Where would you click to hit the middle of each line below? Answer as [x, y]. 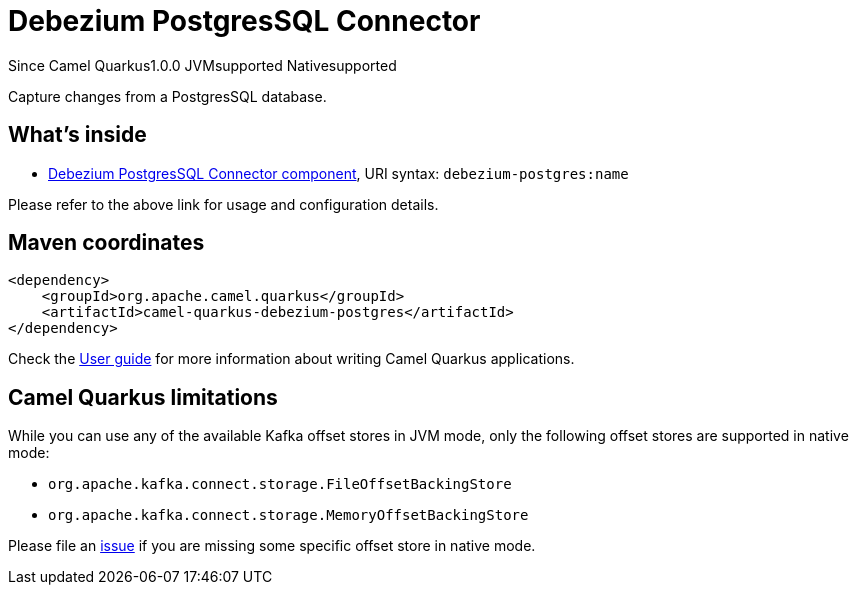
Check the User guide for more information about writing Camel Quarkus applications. [291, 359]
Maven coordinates [106, 243]
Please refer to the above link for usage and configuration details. [223, 204]
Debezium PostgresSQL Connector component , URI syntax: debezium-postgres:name [338, 173]
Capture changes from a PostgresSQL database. [167, 96]
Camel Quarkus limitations [143, 397]
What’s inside [77, 135]
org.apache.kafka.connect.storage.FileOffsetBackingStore [280, 484]
